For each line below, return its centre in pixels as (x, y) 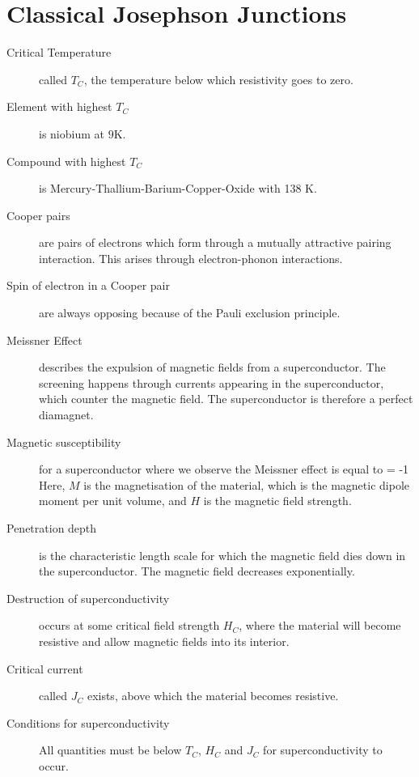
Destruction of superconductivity (88, 598)
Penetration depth (52, 528)
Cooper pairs (38, 215)
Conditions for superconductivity (88, 722)
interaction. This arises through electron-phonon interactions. (191, 258)
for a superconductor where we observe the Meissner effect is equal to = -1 (224, 469)
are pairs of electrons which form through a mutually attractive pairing (215, 242)
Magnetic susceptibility (64, 442)
